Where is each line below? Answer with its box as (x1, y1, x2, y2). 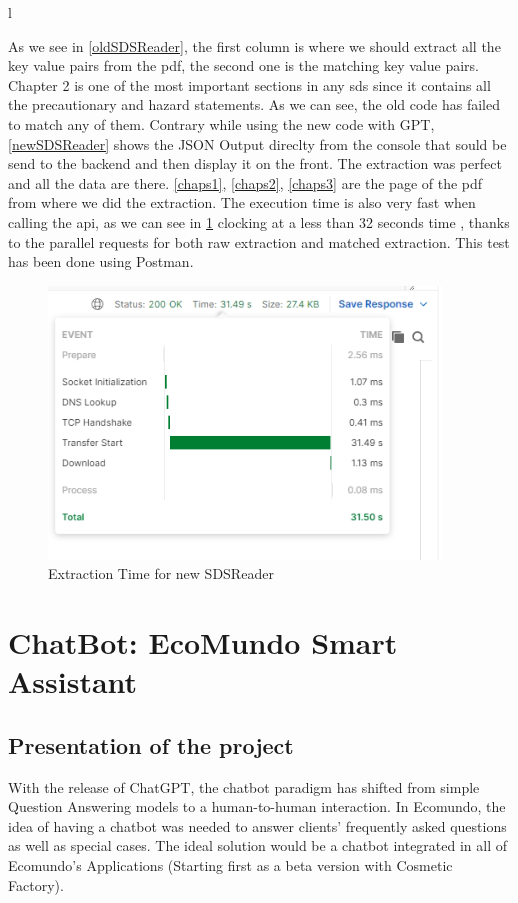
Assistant (8, 661, 138, 702)
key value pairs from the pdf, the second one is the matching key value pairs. (8, 55, 479, 76)
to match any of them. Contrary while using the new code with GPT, (8, 113, 435, 134)
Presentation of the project (8, 729, 294, 760)
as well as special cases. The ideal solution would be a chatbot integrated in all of (8, 835, 508, 856)
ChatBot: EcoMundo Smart (8, 622, 398, 663)
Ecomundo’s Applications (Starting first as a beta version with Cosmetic (8, 855, 453, 876)
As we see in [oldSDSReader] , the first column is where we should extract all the (8, 35, 501, 56)
